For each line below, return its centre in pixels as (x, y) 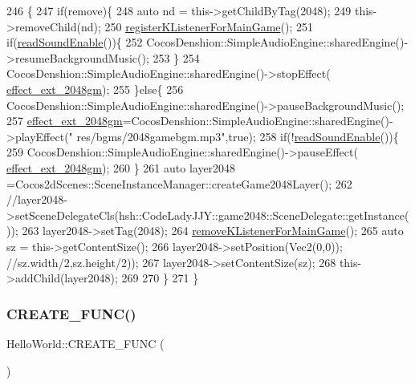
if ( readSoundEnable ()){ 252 (75, 42)
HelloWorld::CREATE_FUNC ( (85, 343)
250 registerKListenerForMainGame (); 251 (209, 26)
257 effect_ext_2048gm (65, 121)
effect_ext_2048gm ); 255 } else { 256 (95, 89)
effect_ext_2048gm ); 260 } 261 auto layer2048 (121, 167)
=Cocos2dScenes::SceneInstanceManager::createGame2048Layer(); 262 (179, 183)
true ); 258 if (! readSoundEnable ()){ (313, 136)
